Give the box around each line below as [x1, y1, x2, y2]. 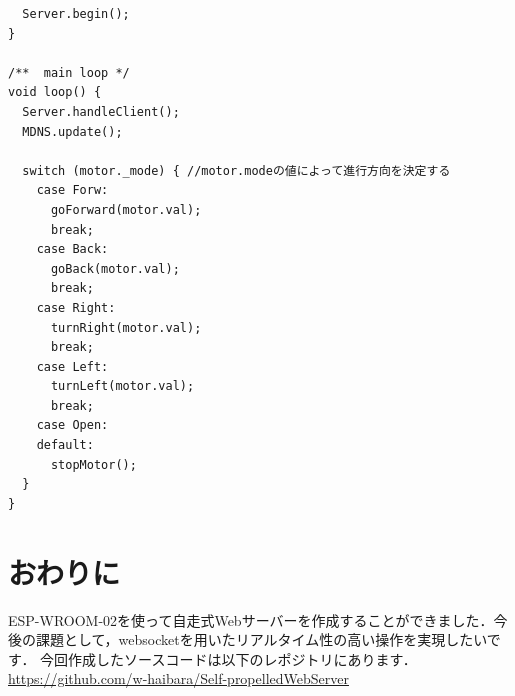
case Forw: [36, 183, 109, 198]
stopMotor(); [50, 457, 137, 472]
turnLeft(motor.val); [50, 379, 195, 394]
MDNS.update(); [22, 124, 123, 139]
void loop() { [8, 85, 102, 100]
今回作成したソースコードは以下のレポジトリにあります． [40, 648, 417, 669]
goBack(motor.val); [50, 261, 180, 276]
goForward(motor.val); [50, 202, 202, 217]
